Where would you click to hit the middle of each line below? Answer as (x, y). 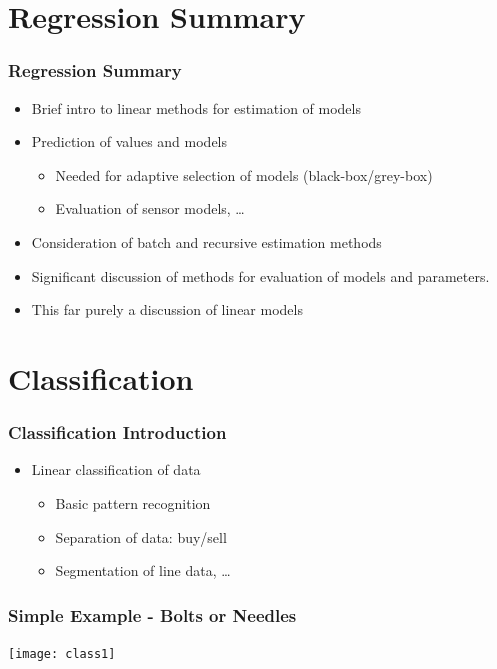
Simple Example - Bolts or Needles (152, 614)
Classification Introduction (117, 432)
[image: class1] (62, 653)
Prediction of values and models (129, 141)
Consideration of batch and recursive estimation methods (206, 241)
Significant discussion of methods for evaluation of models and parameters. (260, 275)
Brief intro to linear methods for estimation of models (196, 107)
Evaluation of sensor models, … (150, 208)
